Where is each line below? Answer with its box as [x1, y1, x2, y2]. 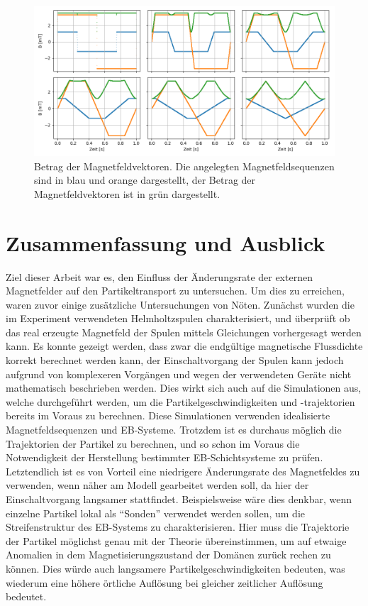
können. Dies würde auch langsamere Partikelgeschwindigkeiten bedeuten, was [6, 561, 345, 575]
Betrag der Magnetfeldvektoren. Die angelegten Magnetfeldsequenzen [34, 158, 335, 173]
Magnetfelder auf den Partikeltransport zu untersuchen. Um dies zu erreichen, [6, 283, 345, 298]
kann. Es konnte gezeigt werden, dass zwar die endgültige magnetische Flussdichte [6, 338, 363, 353]
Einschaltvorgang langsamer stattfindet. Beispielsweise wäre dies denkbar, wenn [6, 492, 352, 506]
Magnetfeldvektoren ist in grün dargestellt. [34, 186, 221, 201]
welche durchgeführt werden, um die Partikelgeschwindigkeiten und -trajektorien [6, 394, 355, 409]
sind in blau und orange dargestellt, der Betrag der [34, 172, 256, 187]
